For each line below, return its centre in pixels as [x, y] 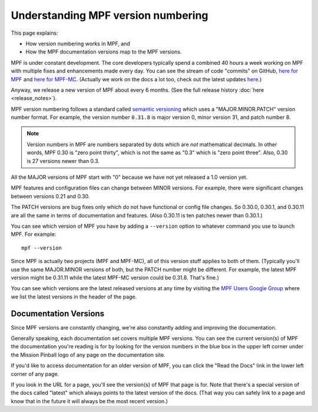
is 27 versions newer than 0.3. [63, 161]
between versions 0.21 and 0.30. [50, 196]
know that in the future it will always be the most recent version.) [89, 401]
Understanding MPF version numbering [110, 15]
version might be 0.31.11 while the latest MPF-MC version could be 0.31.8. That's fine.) [115, 277]
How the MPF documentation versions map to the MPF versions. [104, 52]
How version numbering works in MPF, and [78, 44]
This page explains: [34, 33]
